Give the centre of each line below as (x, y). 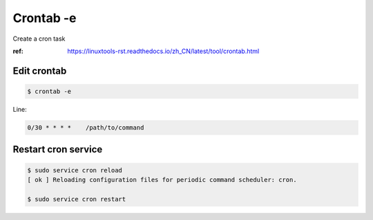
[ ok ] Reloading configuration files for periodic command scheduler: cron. (162, 180)
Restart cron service (58, 149)
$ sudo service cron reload (75, 170)
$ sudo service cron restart (77, 199)
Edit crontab (40, 71)
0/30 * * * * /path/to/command (86, 127)
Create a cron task (39, 39)
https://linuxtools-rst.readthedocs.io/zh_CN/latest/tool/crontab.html (163, 51)
